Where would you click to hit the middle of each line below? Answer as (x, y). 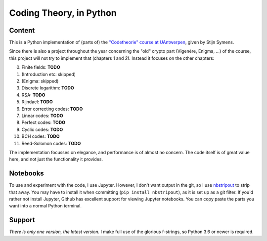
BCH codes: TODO (41, 136)
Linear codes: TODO (43, 116)
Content (22, 30)
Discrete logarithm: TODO (48, 88)
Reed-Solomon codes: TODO (51, 143)
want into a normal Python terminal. (45, 206)
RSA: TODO (33, 95)
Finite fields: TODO (41, 67)
